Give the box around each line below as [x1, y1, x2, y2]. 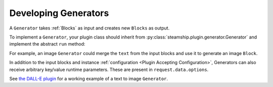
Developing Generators [9, 7, 109, 18]
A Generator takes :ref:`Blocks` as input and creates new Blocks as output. [9, 25, 170, 31]
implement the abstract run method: [9, 41, 85, 47]
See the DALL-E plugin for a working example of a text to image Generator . [9, 75, 168, 81]
